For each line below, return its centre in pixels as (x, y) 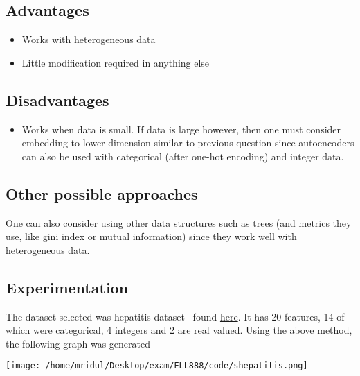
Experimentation (67, 287)
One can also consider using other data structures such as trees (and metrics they (179, 222)
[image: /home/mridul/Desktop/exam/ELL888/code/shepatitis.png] (157, 366)
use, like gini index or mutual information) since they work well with (151, 236)
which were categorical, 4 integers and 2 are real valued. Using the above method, (179, 330)
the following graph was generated (78, 343)
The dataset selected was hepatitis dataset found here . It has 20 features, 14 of (175, 316)
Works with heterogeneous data (89, 39)
